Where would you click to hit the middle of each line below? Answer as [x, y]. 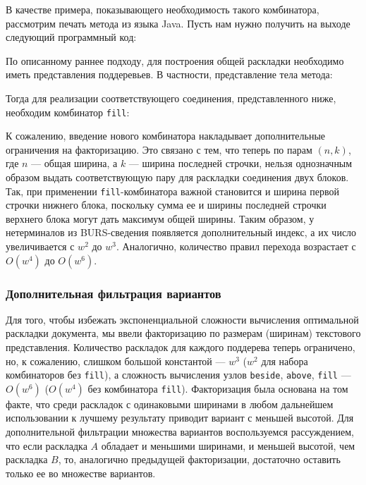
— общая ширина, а [74, 163]
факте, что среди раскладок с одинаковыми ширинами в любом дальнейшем [170, 404]
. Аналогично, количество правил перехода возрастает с [236, 246]
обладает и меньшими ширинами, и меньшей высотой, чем [228, 445]
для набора [285, 361]
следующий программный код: [71, 37]
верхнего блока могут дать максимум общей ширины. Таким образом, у [160, 218]
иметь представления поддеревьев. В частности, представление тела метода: [169, 74]
